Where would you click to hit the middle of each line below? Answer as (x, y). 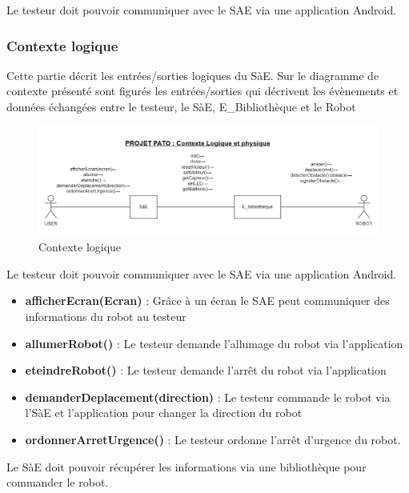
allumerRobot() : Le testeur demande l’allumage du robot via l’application (214, 343)
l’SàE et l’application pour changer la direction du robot (164, 413)
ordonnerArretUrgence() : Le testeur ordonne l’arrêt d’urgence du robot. (213, 439)
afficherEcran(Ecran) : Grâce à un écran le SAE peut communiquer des (207, 301)
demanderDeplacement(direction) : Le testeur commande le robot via (208, 397)
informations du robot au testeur (106, 317)
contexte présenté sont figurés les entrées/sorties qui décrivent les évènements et (202, 91)
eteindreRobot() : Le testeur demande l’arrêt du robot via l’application (206, 370)
